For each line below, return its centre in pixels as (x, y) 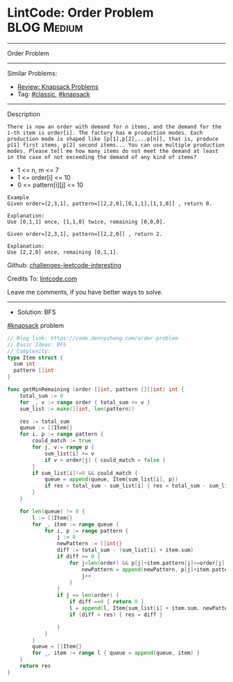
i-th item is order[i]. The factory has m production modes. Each (105, 133)
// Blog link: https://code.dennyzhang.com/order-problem (93, 338)
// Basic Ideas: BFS (37, 344)
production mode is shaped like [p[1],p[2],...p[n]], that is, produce (113, 139)
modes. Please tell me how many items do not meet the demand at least (113, 151)
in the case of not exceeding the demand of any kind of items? (102, 157)
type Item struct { (35, 358)
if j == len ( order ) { (88, 595)
